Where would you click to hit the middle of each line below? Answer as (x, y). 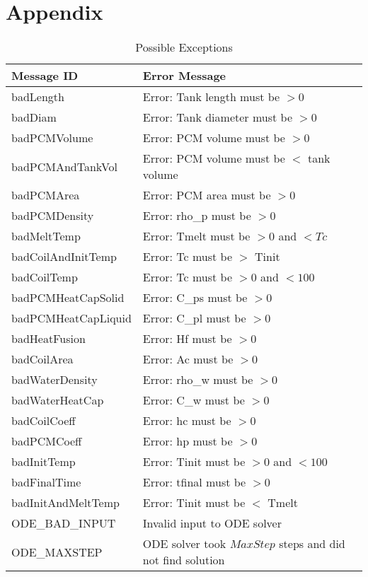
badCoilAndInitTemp (64, 257)
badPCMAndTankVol (65, 166)
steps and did (312, 544)
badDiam (34, 117)
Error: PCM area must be (207, 195)
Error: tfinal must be (194, 482)
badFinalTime (46, 482)
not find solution (184, 560)
